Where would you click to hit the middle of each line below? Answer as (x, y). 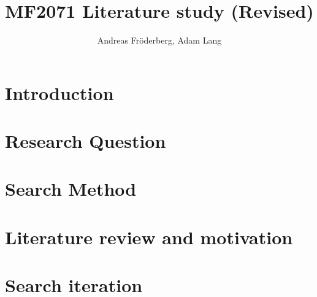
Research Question (86, 141)
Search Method (71, 189)
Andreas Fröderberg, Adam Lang (159, 40)
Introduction (59, 92)
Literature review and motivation (149, 237)
